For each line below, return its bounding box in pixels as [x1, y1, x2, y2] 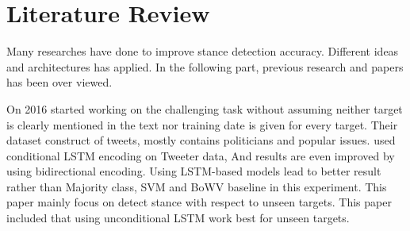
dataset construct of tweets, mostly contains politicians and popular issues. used [6, 132, 396, 148]
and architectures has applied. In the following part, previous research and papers [6, 58, 404, 75]
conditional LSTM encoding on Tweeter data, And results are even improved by [6, 147, 395, 164]
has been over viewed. [6, 74, 113, 90]
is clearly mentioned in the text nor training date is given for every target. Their [6, 116, 398, 133]
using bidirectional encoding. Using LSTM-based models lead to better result [6, 163, 381, 179]
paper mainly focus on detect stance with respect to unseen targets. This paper [6, 194, 392, 210]
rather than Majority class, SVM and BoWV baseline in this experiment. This [6, 178, 387, 194]
